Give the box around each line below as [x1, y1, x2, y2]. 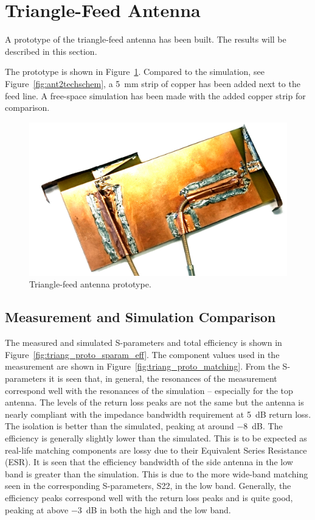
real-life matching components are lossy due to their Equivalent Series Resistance [5, 443, 307, 456]
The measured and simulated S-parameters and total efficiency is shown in [5, 336, 282, 349]
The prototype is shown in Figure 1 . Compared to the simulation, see [5, 65, 265, 78]
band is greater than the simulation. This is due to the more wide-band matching [5, 467, 308, 480]
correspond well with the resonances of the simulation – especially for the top [5, 384, 293, 396]
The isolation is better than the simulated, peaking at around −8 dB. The [5, 420, 283, 432]
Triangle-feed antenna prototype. [29, 278, 151, 290]
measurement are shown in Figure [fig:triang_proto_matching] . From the [5, 360, 280, 373]
